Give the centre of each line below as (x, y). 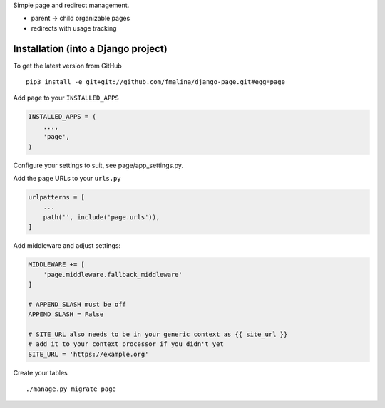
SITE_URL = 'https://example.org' (88, 354)
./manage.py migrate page (71, 389)
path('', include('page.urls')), (102, 217)
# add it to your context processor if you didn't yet (126, 344)
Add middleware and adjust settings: (67, 246)
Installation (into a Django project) (90, 49)
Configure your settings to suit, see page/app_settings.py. (98, 165)
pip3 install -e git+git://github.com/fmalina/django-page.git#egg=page (155, 82)
